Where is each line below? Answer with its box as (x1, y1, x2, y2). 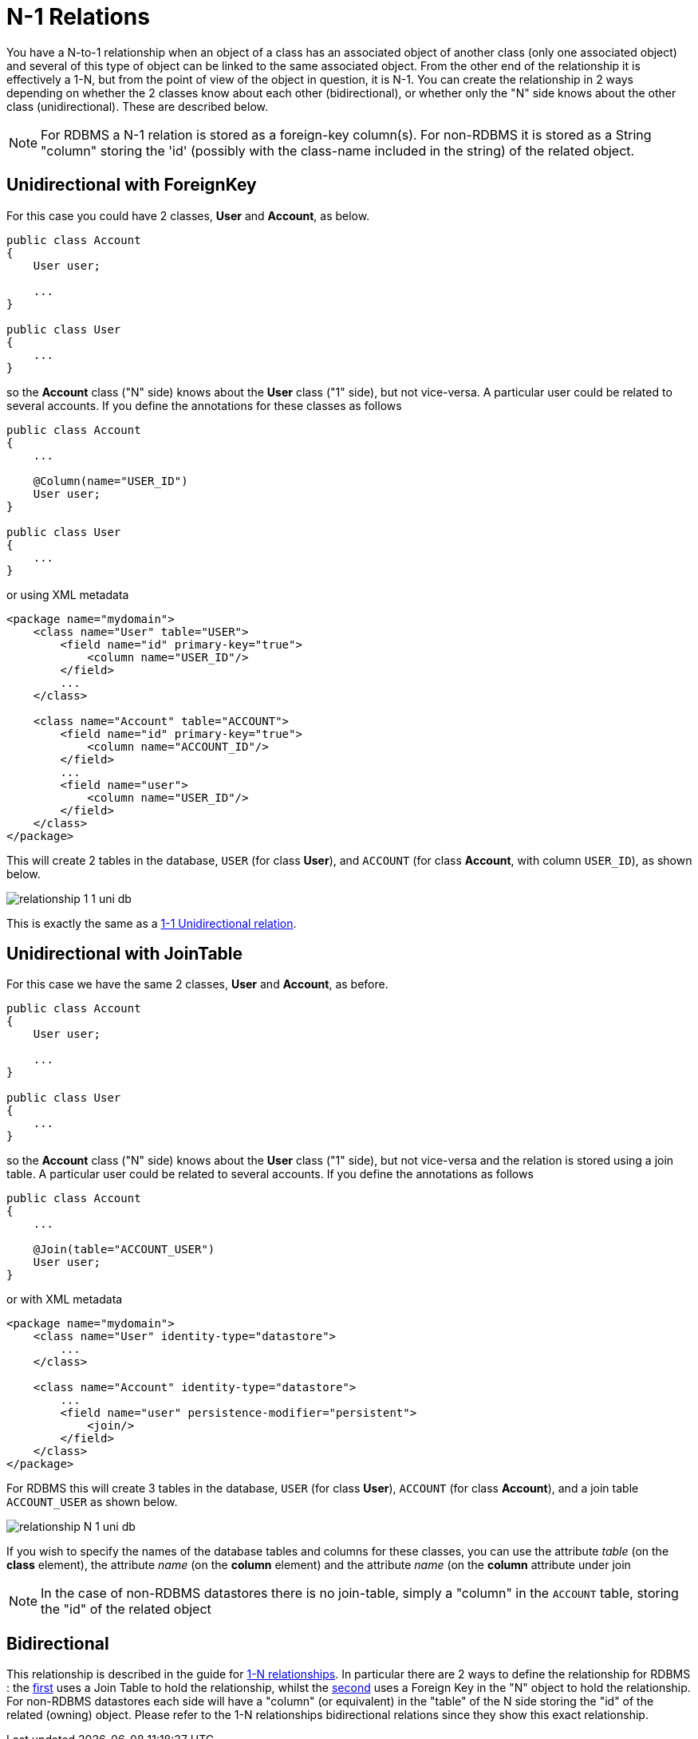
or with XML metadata (6, 1292, 123, 1307)
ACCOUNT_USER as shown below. (6, 1495, 178, 1509)
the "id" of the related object (41, 1601, 211, 1618)
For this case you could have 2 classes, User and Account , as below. (6, 208, 370, 223)
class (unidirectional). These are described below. (6, 99, 268, 113)
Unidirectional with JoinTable (6, 944, 243, 964)
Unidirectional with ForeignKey (6, 175, 257, 195)
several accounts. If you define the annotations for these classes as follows (6, 398, 402, 412)
